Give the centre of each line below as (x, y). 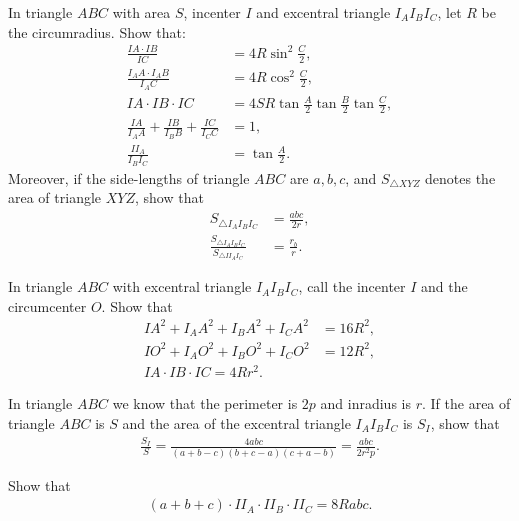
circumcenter (47, 305)
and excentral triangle (323, 12)
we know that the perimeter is (205, 403)
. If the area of (466, 403)
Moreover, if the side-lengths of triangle (129, 177)
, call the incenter (352, 286)
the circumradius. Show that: (97, 31)
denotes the (460, 177)
